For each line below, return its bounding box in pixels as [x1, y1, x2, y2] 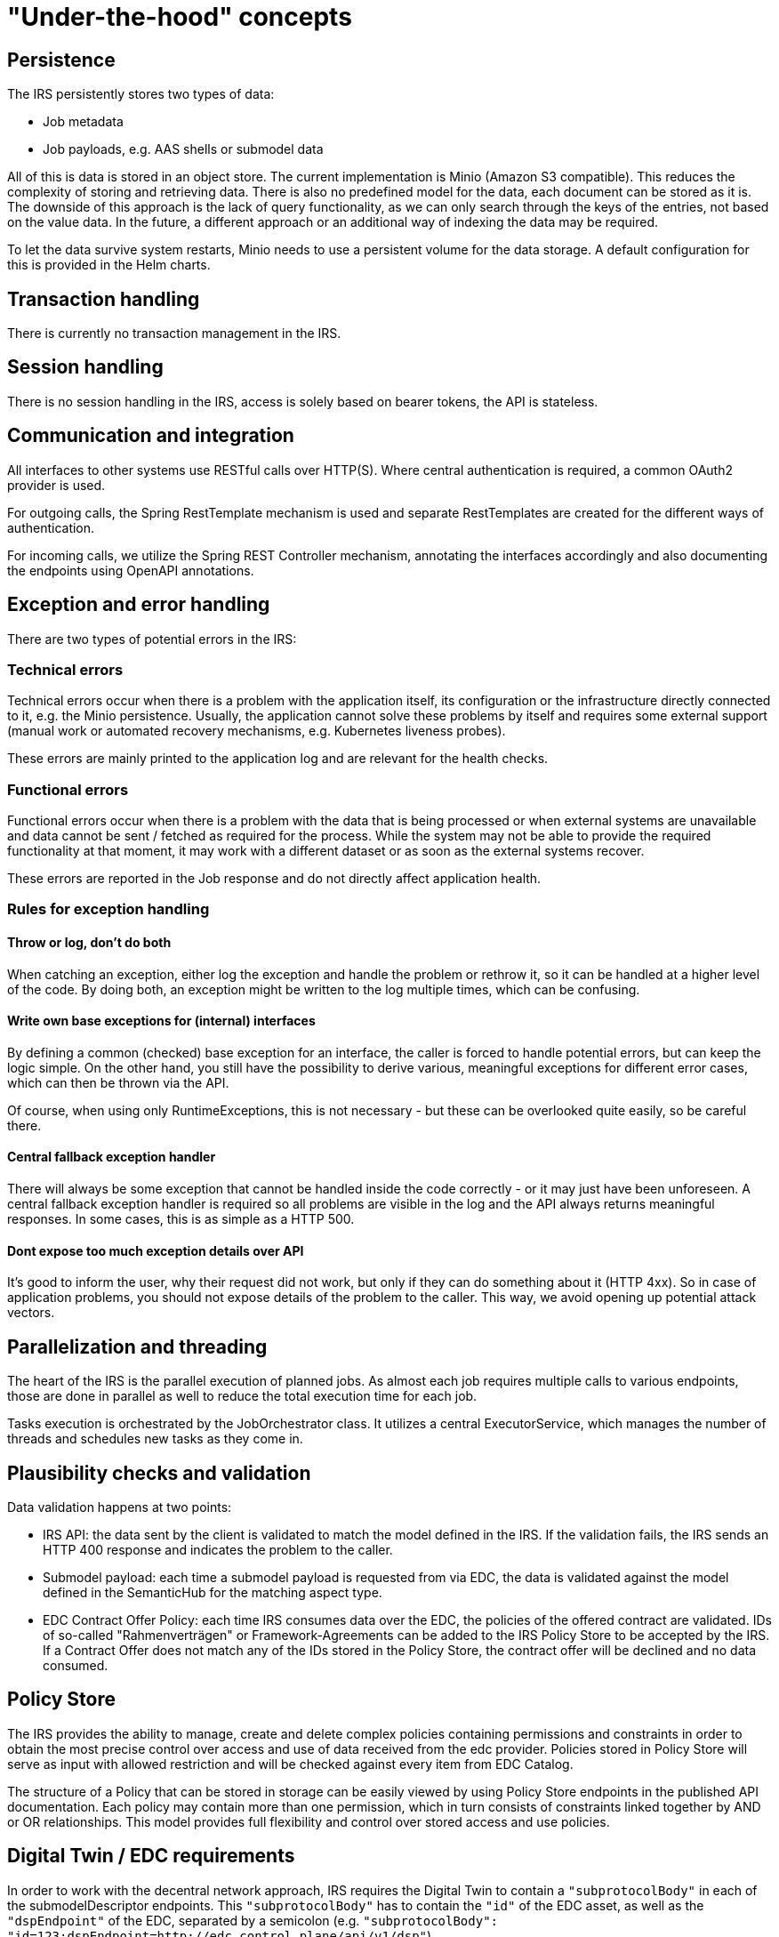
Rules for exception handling [7, 900, 210, 919]
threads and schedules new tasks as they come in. [7, 1431, 303, 1447]
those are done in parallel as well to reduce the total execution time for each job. [7, 1388, 478, 1404]
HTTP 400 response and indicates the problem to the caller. [43, 1541, 393, 1557]
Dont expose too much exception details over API [7, 1242, 304, 1258]
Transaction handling [7, 287, 200, 310]
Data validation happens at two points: [7, 1499, 232, 1515]
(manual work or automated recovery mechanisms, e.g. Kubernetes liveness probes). [7, 723, 506, 739]
